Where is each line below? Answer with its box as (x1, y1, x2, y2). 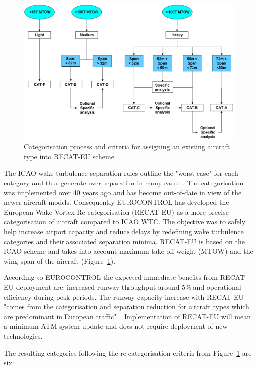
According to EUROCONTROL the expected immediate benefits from (4, 272, 218, 282)
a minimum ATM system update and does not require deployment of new (4, 321, 228, 331)
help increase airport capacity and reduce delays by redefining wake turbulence (4, 226, 244, 236)
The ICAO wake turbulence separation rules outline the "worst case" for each (4, 168, 238, 178)
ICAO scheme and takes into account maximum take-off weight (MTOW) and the (4, 246, 253, 256)
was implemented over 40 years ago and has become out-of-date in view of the (4, 187, 242, 197)
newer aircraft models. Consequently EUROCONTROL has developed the (4, 197, 229, 207)
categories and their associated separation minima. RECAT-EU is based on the (4, 236, 245, 246)
